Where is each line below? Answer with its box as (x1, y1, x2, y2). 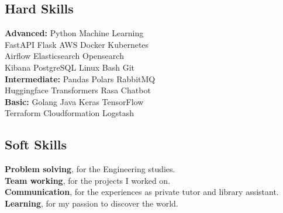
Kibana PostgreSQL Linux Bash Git (5, 61, 134, 73)
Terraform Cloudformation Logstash (5, 107, 134, 119)
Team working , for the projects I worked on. (5, 174, 171, 186)
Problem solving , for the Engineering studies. (5, 163, 175, 175)
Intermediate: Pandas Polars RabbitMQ (5, 72, 156, 85)
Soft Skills (5, 135, 67, 153)
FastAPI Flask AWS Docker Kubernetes (5, 38, 149, 50)
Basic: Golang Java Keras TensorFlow (5, 95, 144, 107)
